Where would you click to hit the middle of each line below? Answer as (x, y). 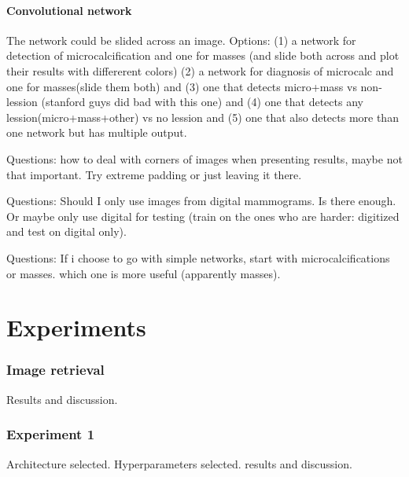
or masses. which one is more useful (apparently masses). (144, 273)
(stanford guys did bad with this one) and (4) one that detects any (202, 102)
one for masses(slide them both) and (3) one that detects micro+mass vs (182, 86)
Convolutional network (69, 10)
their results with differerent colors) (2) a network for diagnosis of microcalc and (200, 70)
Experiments (76, 327)
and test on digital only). (66, 231)
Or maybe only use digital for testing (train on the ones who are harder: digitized (203, 216)
